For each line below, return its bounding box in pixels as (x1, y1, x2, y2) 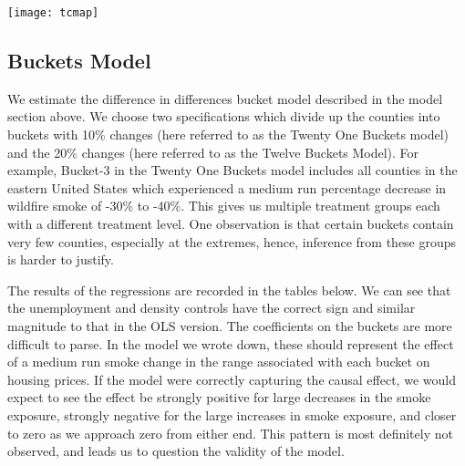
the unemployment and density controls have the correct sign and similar (7, 298, 416, 317)
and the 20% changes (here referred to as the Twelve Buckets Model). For (7, 142, 419, 161)
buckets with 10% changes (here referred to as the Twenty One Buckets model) (7, 125, 449, 144)
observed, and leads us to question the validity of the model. (7, 441, 345, 461)
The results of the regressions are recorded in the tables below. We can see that (7, 280, 451, 299)
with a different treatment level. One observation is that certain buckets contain (7, 214, 454, 233)
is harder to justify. (7, 250, 114, 269)
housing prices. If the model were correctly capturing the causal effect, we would (7, 369, 456, 388)
